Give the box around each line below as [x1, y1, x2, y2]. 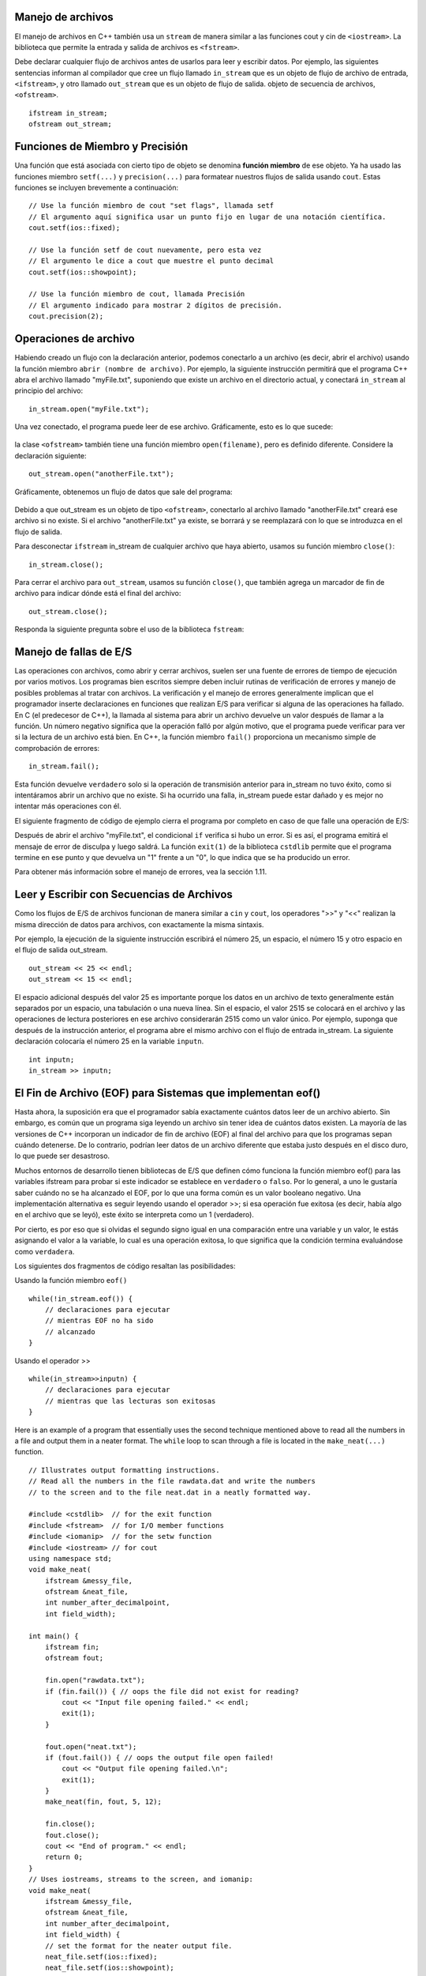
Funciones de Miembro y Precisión [14, 140, 189, 153]
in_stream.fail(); [28, 762, 100, 771]
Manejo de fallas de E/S [14, 645, 133, 658]
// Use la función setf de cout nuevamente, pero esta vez [28, 245, 262, 255]
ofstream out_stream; [28, 119, 112, 129]
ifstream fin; [44, 1642, 100, 1652]
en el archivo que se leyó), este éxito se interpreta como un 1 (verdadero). [14, 1210, 254, 1220]
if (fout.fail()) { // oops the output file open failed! [44, 1753, 275, 1762]
